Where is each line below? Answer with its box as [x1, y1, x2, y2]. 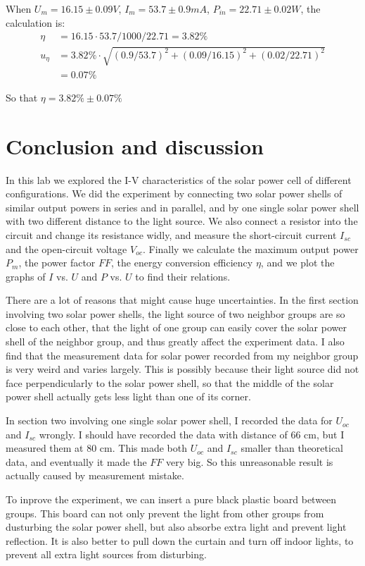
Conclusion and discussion [6, 131, 264, 160]
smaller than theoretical [241, 441, 343, 455]
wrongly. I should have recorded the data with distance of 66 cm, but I [39, 426, 345, 441]
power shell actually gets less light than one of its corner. [6, 389, 251, 404]
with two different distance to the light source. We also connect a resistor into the [6, 214, 358, 228]
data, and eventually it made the [6, 454, 147, 469]
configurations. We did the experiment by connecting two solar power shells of [6, 186, 342, 201]
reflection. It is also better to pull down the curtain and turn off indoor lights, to [6, 533, 354, 548]
